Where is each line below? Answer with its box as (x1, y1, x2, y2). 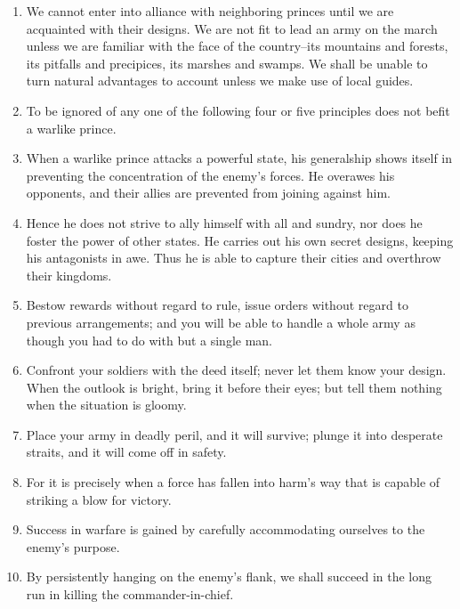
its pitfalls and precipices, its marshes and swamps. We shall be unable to (26, 53, 428, 72)
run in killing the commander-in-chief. (26, 585, 234, 604)
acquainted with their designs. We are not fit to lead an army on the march (26, 19, 438, 37)
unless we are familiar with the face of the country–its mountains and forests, (26, 37, 448, 55)
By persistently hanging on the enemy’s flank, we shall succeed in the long (26, 567, 432, 586)
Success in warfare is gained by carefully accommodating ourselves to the (26, 520, 425, 539)
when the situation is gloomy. (26, 395, 187, 414)
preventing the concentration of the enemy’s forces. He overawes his (26, 166, 395, 184)
